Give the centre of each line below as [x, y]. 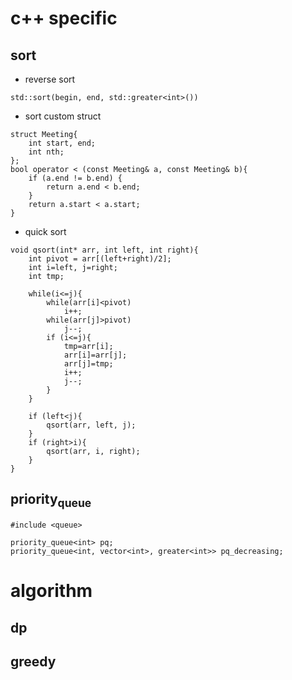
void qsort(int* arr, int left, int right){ [104, 250]
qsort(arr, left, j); [91, 425]
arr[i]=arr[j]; [95, 355]
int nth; [46, 152]
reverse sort [50, 79]
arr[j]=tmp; [88, 364]
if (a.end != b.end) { [75, 178]
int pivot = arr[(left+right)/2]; [100, 259]
